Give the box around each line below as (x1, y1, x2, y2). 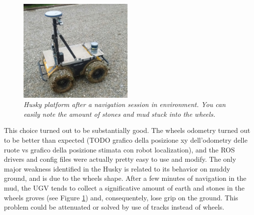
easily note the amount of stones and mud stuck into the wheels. (24, 108, 216, 119)
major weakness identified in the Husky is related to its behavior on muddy (4, 163, 230, 173)
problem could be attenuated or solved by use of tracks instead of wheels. (4, 202, 225, 212)
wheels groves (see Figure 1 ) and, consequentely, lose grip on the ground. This (4, 192, 238, 202)
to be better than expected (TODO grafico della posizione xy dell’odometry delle (4, 134, 248, 145)
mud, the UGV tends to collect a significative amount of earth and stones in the (4, 182, 245, 193)
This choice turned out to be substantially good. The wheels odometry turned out (4, 125, 251, 135)
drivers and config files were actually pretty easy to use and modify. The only (4, 154, 236, 164)
